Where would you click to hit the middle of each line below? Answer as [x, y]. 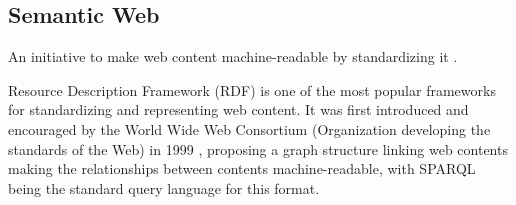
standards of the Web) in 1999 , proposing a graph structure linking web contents [258, 148]
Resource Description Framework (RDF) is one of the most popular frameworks [252, 89]
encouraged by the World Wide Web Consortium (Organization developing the [249, 128]
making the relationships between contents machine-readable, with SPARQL [242, 168]
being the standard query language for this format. [164, 187]
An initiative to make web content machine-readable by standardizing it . [233, 56]
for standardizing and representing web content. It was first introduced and [238, 109]
